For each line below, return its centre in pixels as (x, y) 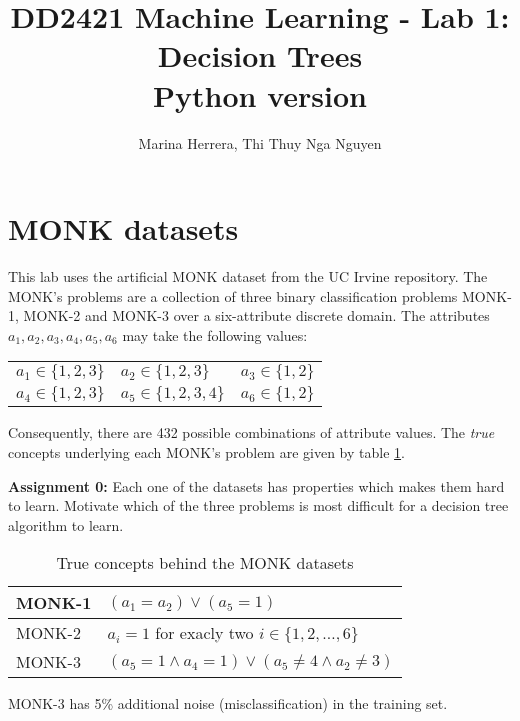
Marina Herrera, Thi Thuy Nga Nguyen (260, 142)
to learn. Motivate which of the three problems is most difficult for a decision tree (258, 505)
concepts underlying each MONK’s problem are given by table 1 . (206, 452)
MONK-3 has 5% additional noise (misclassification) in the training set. (228, 703)
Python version (260, 94)
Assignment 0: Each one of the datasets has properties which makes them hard (256, 485)
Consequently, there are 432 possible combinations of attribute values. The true (251, 432)
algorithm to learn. (66, 524)
